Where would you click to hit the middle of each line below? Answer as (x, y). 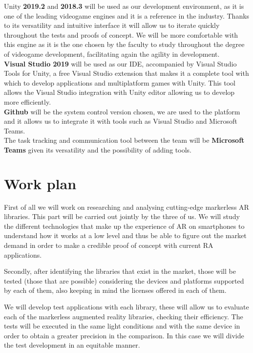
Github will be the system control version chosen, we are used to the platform (122, 111)
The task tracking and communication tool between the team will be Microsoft (124, 140)
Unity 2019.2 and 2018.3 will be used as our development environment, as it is (124, 6)
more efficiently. (28, 101)
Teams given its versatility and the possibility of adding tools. (98, 149)
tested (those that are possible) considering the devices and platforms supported (124, 280)
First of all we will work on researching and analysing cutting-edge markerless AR (126, 207)
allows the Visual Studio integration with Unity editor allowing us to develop (119, 92)
